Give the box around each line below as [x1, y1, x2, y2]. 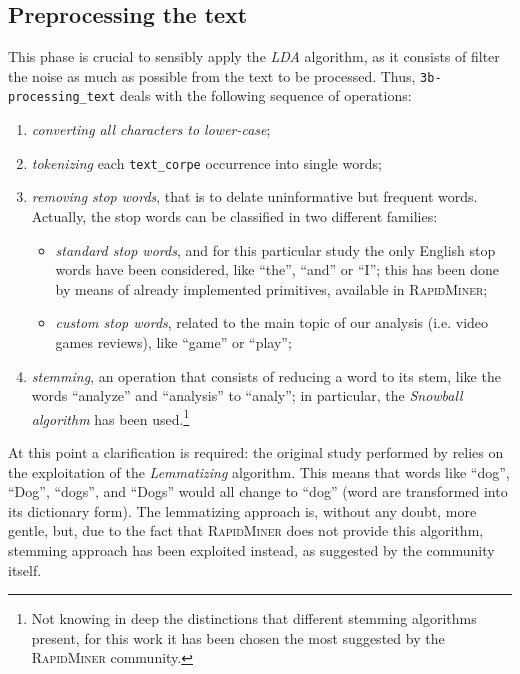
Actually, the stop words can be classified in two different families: [31, 205, 438, 226]
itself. [8, 559, 42, 580]
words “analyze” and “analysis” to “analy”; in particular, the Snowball [31, 385, 463, 406]
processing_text [8, 90, 116, 105]
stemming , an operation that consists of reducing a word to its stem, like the [31, 365, 501, 386]
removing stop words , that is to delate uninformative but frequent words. [31, 186, 478, 207]
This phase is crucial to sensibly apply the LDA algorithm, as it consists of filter [8, 46, 500, 67]
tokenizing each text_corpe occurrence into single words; [31, 152, 382, 173]
